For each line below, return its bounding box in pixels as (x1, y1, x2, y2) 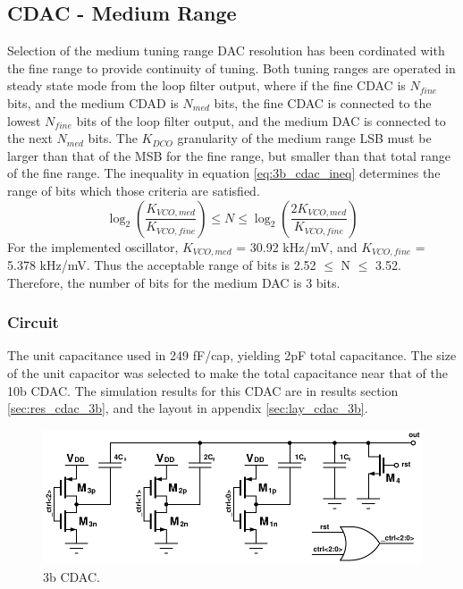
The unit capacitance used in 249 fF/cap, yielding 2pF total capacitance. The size (7, 346, 457, 365)
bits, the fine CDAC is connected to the (214, 93, 432, 112)
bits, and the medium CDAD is (7, 93, 179, 112)
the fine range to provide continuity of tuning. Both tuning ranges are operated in (7, 58, 456, 77)
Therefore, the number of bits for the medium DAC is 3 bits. (7, 273, 341, 291)
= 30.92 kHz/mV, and (236, 237, 358, 256)
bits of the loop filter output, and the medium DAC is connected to (76, 111, 446, 130)
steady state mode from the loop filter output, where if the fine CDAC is (7, 76, 406, 95)
